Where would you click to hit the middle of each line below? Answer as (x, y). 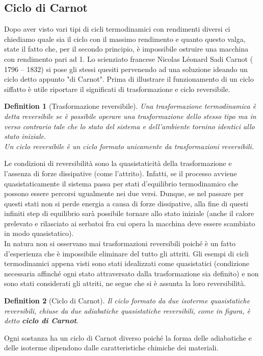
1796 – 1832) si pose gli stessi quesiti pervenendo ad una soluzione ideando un (126, 69)
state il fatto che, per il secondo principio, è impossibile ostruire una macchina (126, 49)
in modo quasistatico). (39, 233)
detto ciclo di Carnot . (42, 321)
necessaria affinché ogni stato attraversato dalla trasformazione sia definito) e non (131, 273)
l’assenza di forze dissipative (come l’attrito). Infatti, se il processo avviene (121, 173)
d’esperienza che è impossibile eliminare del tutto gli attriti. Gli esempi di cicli (127, 253)
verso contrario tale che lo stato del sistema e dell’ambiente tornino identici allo (129, 126)
